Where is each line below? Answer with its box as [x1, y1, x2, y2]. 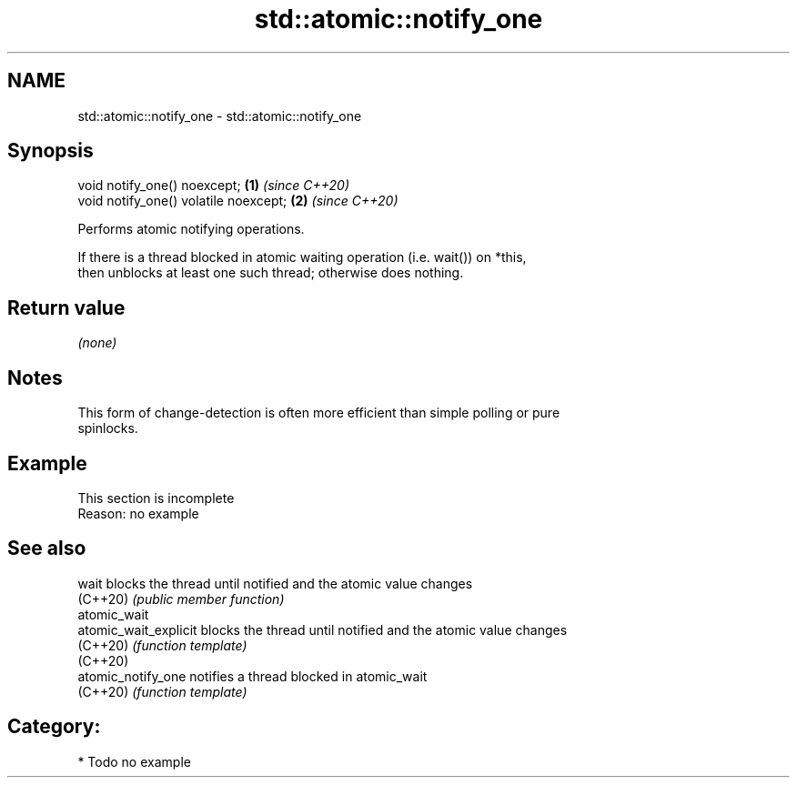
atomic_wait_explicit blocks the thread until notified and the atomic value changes [77, 621, 568, 638]
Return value [7, 296, 126, 319]
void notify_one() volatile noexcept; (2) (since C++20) [77, 193, 398, 209]
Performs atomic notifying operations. [77, 221, 305, 237]
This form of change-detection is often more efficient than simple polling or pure [77, 405, 560, 421]
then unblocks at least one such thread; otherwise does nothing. [77, 265, 464, 281]
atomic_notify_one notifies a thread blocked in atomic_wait [77, 668, 428, 684]
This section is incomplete [77, 489, 235, 506]
